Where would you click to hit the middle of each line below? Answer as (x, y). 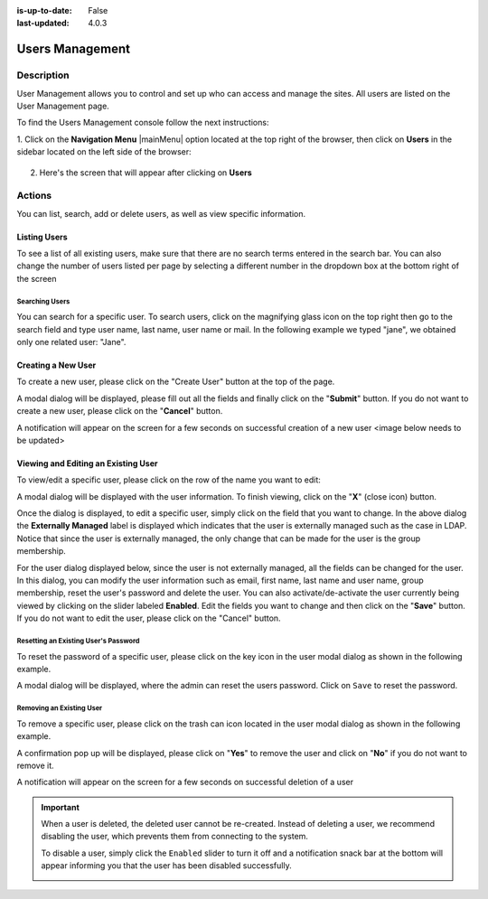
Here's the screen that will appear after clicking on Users (145, 173)
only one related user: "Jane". (71, 342)
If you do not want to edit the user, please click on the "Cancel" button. (149, 618)
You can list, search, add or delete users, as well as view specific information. (161, 213)
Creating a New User (56, 365)
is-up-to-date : (44, 10)
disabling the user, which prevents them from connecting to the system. (175, 837)
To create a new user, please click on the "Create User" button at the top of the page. (176, 382)
